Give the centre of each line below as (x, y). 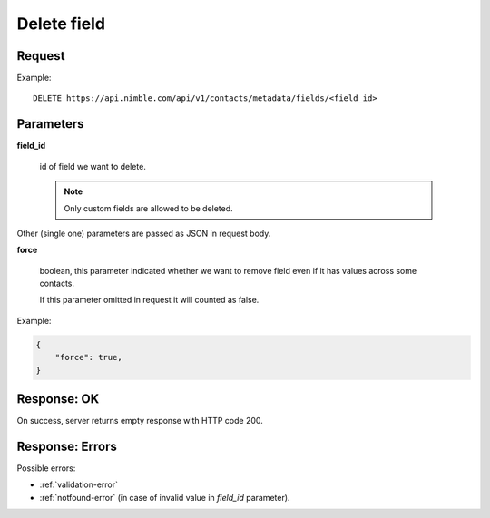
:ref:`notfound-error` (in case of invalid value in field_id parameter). (165, 497)
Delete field (61, 24)
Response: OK (58, 399)
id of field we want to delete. (93, 166)
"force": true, (88, 357)
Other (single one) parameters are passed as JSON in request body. (144, 233)
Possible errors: (46, 468)
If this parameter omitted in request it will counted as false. (149, 300)
